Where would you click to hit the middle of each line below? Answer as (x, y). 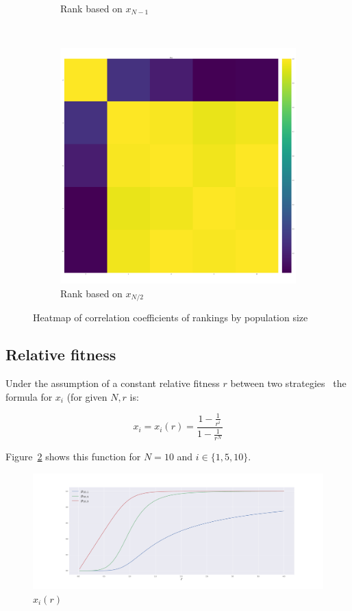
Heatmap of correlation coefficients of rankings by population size (171, 317)
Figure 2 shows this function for (73, 457)
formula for (29, 396)
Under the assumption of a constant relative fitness (113, 383)
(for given (87, 396)
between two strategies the (288, 383)
